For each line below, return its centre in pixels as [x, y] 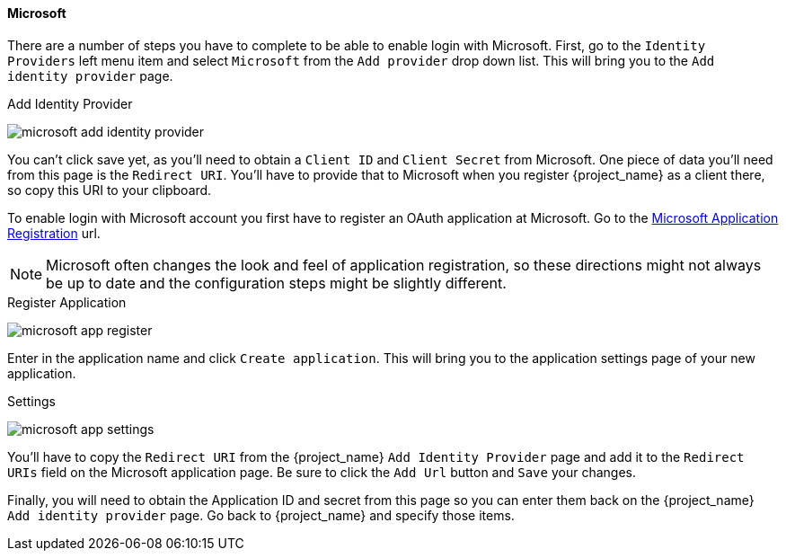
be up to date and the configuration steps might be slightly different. [276, 283]
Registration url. [54, 233]
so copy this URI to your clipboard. [110, 190]
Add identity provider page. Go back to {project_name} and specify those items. [261, 515]
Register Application [67, 302]
